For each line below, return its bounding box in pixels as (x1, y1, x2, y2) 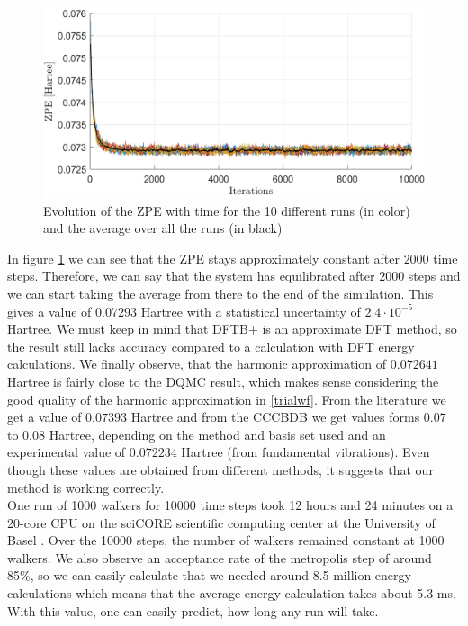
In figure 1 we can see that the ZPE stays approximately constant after (7, 248, 400, 267)
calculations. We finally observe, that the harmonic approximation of (7, 354, 387, 373)
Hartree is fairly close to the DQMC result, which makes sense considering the (7, 371, 439, 390)
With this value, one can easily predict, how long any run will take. (7, 601, 379, 620)
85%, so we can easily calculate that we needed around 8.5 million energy (7, 566, 411, 585)
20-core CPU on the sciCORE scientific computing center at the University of (7, 513, 436, 532)
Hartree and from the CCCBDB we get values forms (130, 407, 420, 426)
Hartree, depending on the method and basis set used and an (49, 425, 386, 443)
